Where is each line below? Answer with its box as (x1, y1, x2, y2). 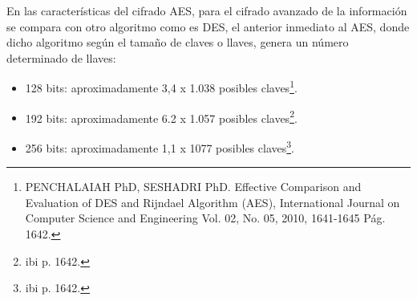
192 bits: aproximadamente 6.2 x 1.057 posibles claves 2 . (25, 107, 298, 126)
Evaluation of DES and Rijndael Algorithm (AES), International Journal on (25, 193, 400, 210)
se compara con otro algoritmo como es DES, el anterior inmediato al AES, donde (6, 18, 410, 35)
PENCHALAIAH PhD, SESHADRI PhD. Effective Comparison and (25, 178, 362, 195)
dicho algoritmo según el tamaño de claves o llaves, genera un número (6, 34, 349, 51)
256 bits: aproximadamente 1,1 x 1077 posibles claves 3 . (25, 136, 294, 156)
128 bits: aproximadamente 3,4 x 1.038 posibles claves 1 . (25, 77, 298, 96)
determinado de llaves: (6, 49, 116, 66)
